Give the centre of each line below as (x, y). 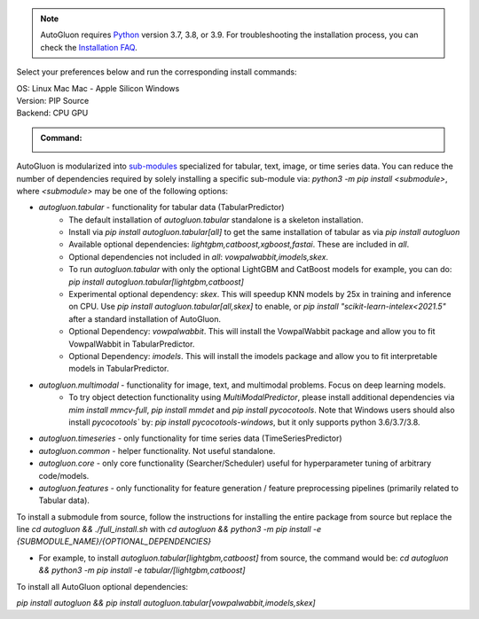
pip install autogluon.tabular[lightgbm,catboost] (156, 282)
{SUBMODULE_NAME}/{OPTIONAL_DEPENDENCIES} (114, 542)
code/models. (64, 475)
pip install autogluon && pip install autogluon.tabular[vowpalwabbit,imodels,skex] (166, 603)
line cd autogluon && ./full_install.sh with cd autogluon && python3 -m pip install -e (169, 529)
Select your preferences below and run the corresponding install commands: (157, 72)
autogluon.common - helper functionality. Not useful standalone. (157, 451)
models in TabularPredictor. (119, 369)
